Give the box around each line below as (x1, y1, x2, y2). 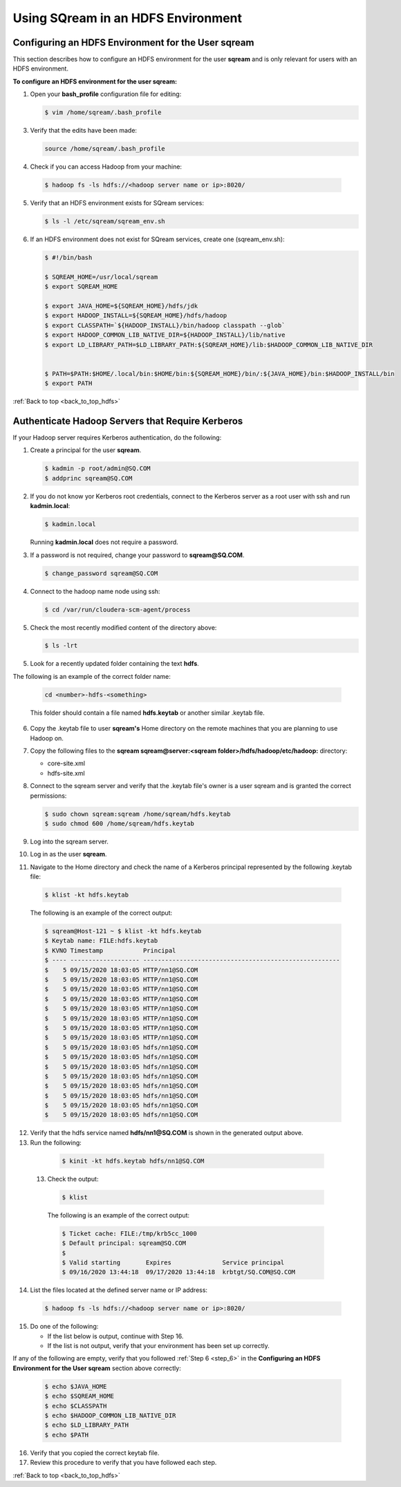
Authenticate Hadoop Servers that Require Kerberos (12, 415, 243, 427)
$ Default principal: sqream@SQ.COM (62, 1240, 187, 1247)
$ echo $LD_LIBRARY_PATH (44, 1421, 129, 1429)
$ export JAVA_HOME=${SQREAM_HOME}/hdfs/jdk (44, 302, 198, 310)
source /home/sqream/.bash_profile (44, 145, 165, 153)
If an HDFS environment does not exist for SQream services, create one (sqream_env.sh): (30, 235, 285, 243)
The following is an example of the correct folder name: (12, 672, 171, 680)
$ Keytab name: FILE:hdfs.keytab (44, 937, 158, 945)
